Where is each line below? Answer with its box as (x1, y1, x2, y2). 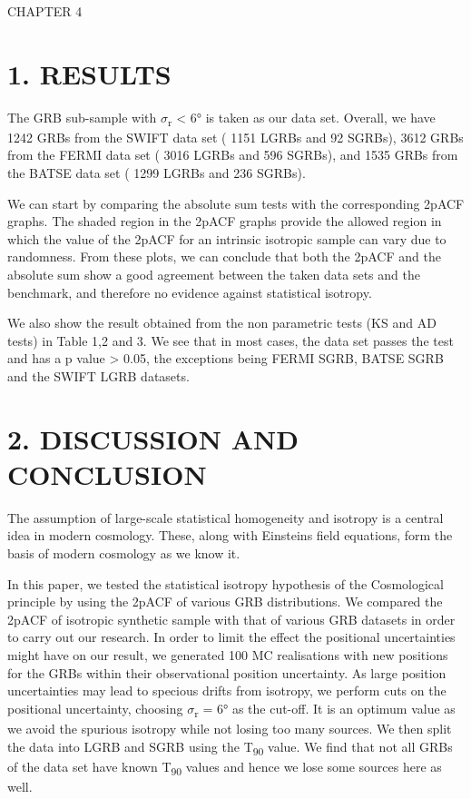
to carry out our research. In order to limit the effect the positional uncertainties (7, 627, 456, 646)
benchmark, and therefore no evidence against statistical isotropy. (7, 282, 372, 301)
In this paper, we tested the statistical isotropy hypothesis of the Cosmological (7, 574, 444, 593)
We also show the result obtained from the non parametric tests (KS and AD (7, 313, 437, 332)
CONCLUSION (7, 455, 207, 492)
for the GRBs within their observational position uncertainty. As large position (7, 663, 446, 682)
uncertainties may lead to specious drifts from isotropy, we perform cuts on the (7, 681, 446, 700)
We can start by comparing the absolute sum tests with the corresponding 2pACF (7, 193, 465, 212)
